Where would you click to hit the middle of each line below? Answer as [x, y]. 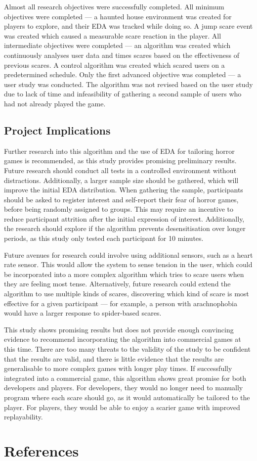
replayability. [23, 417]
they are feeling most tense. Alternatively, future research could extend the [117, 284]
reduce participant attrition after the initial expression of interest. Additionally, [124, 218]
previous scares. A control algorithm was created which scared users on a [114, 65]
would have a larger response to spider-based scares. [83, 313]
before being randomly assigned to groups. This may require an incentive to [119, 209]
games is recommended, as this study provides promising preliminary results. [120, 161]
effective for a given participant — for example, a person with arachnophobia [121, 303]
